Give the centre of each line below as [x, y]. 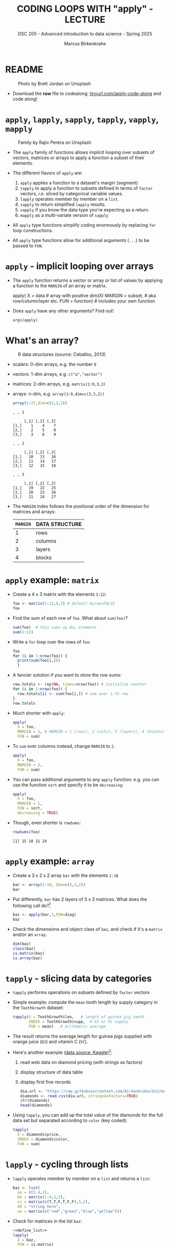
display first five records [45, 1082]
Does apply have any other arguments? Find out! [63, 311]
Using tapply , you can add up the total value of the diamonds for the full [88, 1115]
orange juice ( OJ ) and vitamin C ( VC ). [50, 1041]
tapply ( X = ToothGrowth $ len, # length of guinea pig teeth [78, 1017]
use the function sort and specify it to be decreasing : [68, 785]
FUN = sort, [30, 808]
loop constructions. [33, 230]
